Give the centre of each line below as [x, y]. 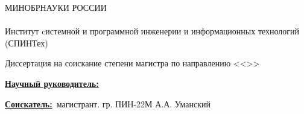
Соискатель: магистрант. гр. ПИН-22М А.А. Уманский [108, 103]
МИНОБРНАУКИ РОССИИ [56, 7]
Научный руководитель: [52, 83]
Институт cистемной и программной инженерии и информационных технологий [152, 31]
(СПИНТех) [27, 43]
